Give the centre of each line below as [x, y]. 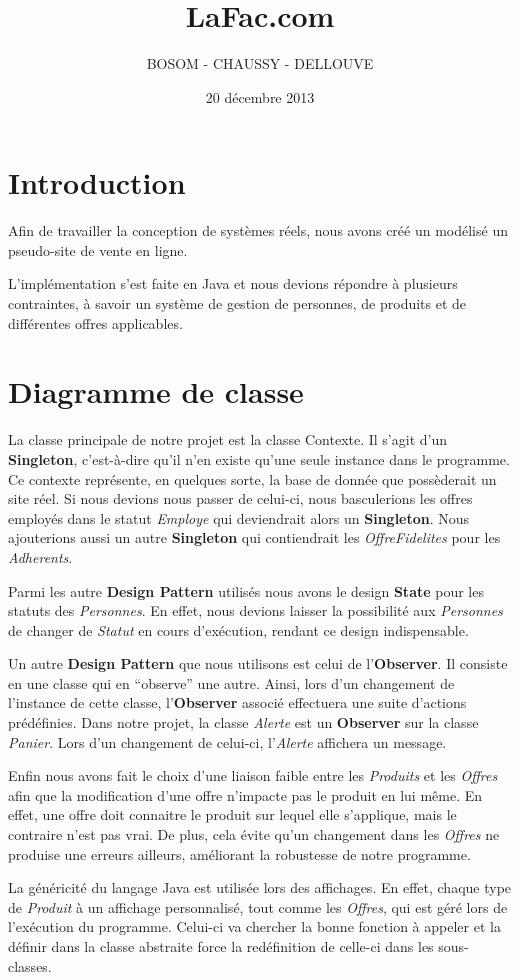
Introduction [97, 182]
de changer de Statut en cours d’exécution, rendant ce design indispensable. [238, 629]
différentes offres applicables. [95, 322]
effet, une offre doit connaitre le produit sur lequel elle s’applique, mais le [232, 814]
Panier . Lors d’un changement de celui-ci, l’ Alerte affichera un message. [227, 741]
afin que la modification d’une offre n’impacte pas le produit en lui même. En [245, 794]
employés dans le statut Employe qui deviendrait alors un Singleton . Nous [239, 517]
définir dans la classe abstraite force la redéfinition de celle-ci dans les [221, 946]
